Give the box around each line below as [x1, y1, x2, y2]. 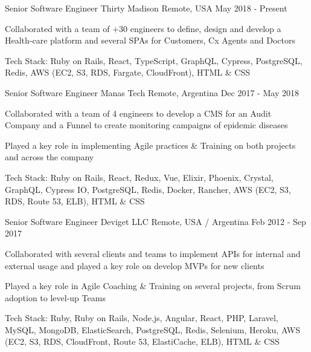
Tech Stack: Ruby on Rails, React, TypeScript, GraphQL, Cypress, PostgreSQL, [5, 54, 303, 67]
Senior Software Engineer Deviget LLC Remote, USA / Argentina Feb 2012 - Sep [5, 215, 306, 227]
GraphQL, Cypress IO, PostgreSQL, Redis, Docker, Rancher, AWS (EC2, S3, [5, 183, 291, 195]
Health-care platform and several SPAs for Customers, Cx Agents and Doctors [5, 34, 295, 47]
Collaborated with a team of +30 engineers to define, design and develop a [5, 22, 281, 34]
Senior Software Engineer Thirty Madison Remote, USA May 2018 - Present [5, 2, 287, 14]
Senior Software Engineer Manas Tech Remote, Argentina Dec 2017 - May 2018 [5, 86, 299, 99]
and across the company [5, 151, 94, 163]
